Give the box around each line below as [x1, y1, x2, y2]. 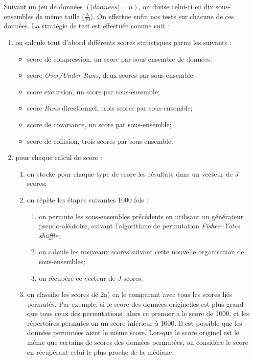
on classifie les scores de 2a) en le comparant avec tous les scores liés [27, 289, 232, 299]
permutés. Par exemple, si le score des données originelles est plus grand [27, 298, 244, 309]
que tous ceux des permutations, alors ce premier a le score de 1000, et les [27, 308, 249, 318]
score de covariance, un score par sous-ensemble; [27, 119, 172, 129]
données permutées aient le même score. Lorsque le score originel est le [27, 327, 239, 337]
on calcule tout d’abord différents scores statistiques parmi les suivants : [15, 37, 231, 47]
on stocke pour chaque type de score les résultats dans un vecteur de [27, 168, 233, 179]
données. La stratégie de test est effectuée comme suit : [4, 21, 169, 31]
